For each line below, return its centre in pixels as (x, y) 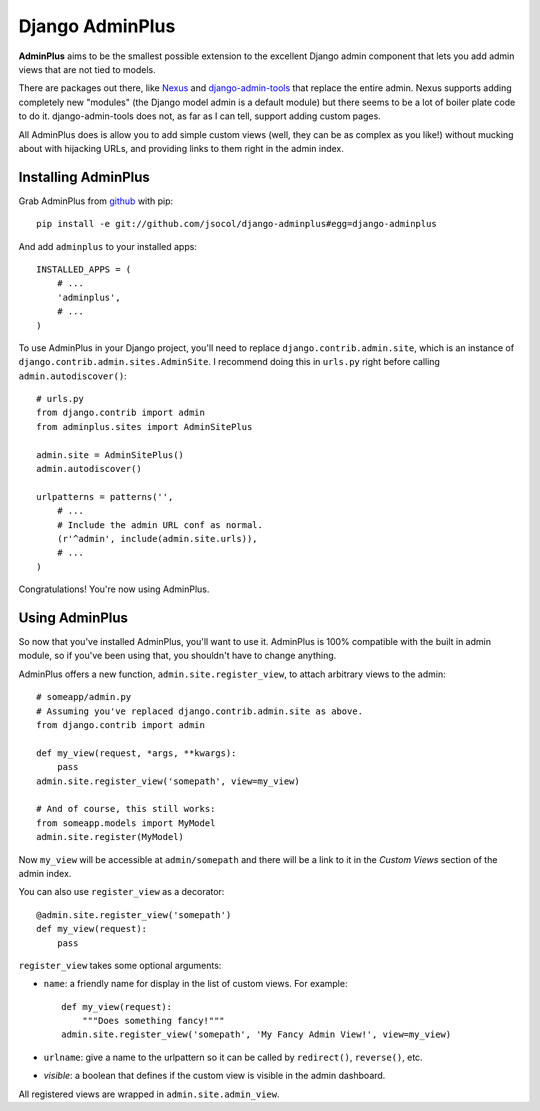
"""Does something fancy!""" (153, 1021)
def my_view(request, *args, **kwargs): (136, 753)
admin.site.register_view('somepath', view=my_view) (168, 781)
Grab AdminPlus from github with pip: (96, 201)
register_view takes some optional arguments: (120, 965)
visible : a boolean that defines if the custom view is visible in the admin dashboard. (214, 1076)
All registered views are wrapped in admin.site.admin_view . (149, 1094)
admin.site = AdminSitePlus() (110, 454)
